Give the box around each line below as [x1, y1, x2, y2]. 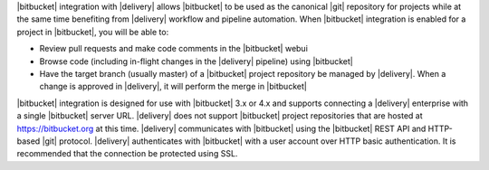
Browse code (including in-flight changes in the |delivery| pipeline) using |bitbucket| [39, 55, 353, 67]
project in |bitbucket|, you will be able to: [16, 26, 169, 37]
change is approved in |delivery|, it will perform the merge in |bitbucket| [39, 81, 307, 92]
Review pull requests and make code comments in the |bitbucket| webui [39, 43, 308, 54]
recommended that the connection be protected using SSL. [16, 148, 238, 159]
